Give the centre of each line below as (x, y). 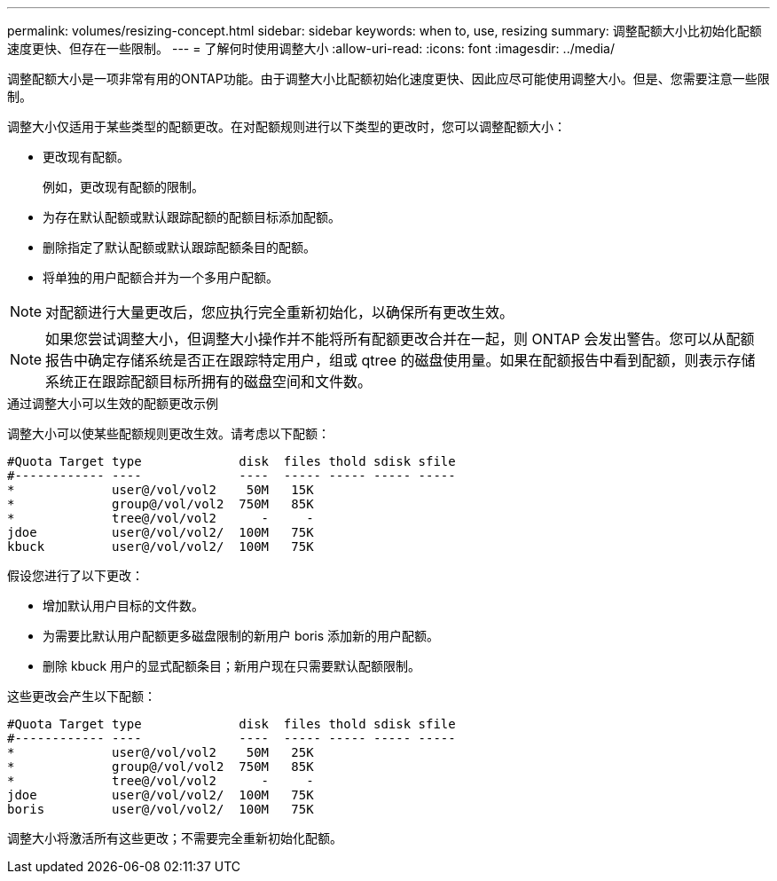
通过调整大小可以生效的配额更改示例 (113, 403)
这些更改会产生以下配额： (82, 696)
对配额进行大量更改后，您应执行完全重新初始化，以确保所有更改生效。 (280, 312)
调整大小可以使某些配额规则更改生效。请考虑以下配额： (169, 433)
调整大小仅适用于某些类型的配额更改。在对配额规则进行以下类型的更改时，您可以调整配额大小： (286, 126)
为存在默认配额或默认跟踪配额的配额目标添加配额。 (192, 217)
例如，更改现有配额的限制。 (123, 187)
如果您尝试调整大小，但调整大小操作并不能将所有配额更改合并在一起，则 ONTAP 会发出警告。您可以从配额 (400, 339)
